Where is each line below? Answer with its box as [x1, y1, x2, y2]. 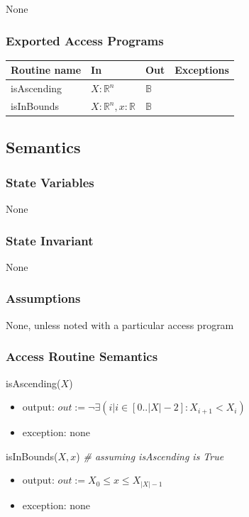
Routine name [11, 62, 82, 77]
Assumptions [6, 289, 81, 307]
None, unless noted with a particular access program [6, 317, 234, 332]
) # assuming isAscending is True [76, 448, 224, 463]
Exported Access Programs [6, 31, 164, 49]
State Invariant [6, 231, 94, 249]
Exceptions [175, 62, 229, 77]
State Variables [6, 173, 94, 191]
